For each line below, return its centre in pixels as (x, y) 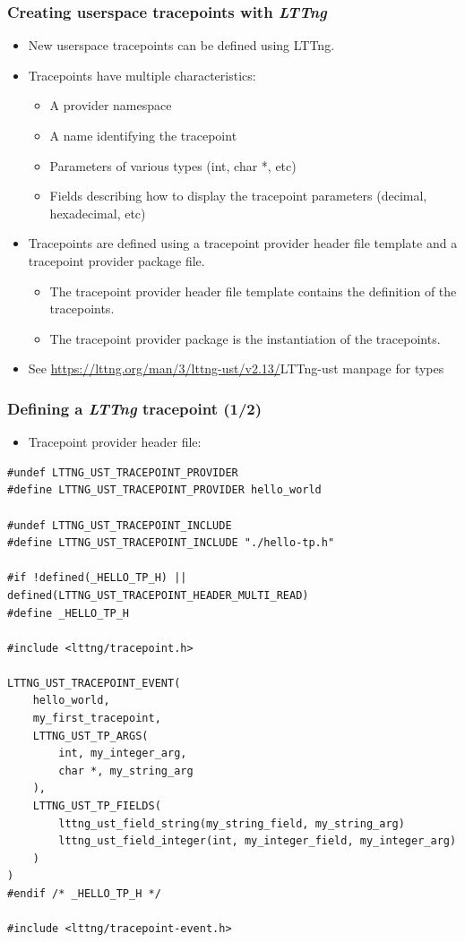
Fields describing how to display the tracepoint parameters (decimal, (238, 196)
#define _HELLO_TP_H (69, 613)
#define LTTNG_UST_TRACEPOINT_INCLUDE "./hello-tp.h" (171, 543)
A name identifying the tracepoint (143, 135)
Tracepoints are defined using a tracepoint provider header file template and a (243, 243)
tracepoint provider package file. (116, 260)
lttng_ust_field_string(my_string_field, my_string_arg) (232, 823)
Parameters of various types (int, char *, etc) (173, 165)
